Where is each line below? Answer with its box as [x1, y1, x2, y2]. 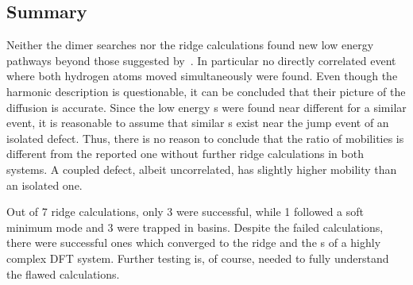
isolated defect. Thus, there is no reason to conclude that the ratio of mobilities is [6, 129, 404, 146]
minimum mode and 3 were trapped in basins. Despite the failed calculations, [6, 218, 384, 235]
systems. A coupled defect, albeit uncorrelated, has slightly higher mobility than [6, 160, 397, 177]
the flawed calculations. [6, 265, 120, 282]
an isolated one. [6, 176, 83, 193]
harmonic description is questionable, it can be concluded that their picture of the [6, 83, 406, 99]
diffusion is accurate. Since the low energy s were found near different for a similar [6, 98, 407, 115]
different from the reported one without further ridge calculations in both [6, 145, 364, 162]
